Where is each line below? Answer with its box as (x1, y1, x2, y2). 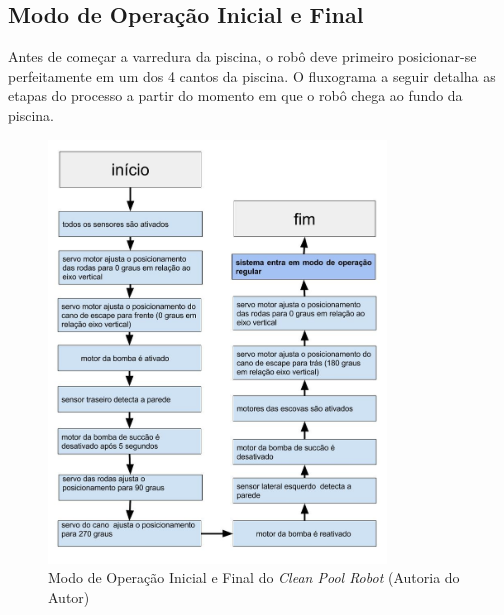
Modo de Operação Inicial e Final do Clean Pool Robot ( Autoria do (48, 567, 460, 588)
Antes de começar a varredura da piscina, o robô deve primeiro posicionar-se (8, 46, 477, 67)
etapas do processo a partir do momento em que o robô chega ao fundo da (8, 85, 463, 106)
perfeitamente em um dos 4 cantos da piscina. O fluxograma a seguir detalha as (8, 65, 496, 86)
